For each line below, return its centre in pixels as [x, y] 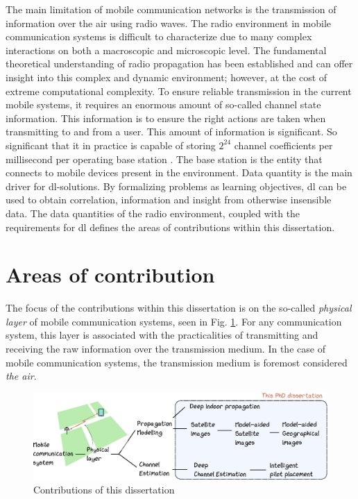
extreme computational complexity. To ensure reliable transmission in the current [179, 91]
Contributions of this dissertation [104, 489]
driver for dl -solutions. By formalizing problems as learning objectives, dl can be [176, 186]
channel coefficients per [283, 145]
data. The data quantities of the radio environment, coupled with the [153, 213]
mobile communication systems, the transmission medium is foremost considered [177, 362]
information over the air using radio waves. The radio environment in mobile [169, 23]
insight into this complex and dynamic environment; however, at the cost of [167, 77]
